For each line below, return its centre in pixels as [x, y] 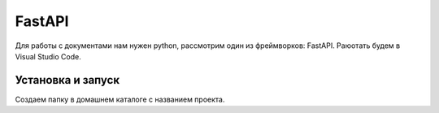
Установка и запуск [67, 80]
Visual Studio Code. [48, 56]
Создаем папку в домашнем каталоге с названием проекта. [120, 99]
